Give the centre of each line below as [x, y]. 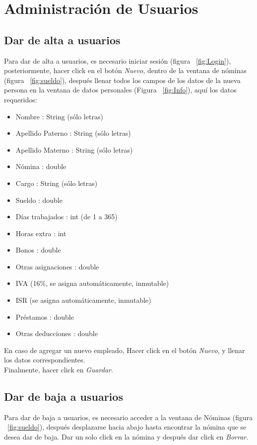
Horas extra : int [41, 233]
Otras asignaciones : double [57, 266]
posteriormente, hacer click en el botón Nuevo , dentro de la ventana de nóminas [125, 70]
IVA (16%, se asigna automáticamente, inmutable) [92, 283]
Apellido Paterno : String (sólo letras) [73, 133]
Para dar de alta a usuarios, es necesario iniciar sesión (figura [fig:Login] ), [118, 60]
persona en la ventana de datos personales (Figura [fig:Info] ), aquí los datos [120, 90]
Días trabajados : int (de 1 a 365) [66, 217]
